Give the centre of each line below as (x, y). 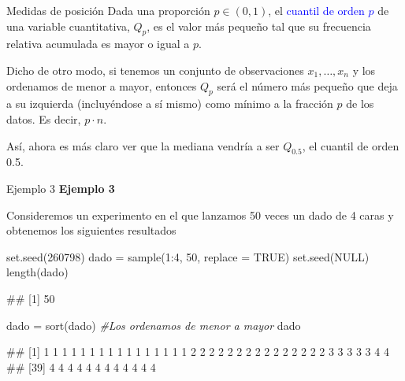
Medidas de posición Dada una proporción (108, 10)
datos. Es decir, (44, 118)
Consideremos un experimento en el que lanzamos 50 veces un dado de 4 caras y (200, 215)
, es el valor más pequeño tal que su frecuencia (259, 26)
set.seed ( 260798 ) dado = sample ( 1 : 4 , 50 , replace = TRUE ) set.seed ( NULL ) (188, 256)
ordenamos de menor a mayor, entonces (102, 85)
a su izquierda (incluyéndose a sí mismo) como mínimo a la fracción (170, 104)
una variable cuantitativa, (68, 26)
